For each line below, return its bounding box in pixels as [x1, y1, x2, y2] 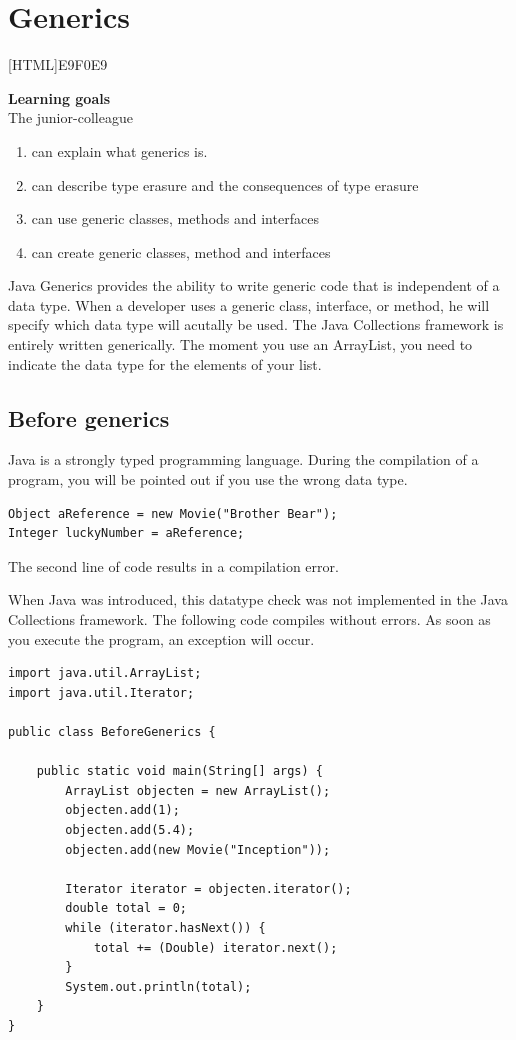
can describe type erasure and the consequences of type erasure [31, 174, 419, 195]
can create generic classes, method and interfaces [31, 241, 331, 262]
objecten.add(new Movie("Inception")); [65, 842, 331, 857]
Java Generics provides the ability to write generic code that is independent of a [8, 275, 500, 296]
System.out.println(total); [65, 979, 252, 994]
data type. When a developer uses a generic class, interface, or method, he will [8, 294, 490, 315]
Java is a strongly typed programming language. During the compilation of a [8, 449, 479, 470]
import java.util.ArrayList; [8, 666, 202, 681]
